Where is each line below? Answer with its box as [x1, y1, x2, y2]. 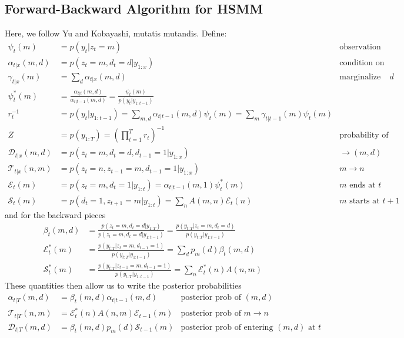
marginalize [339, 72, 381, 81]
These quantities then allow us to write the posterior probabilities [5, 279, 242, 292]
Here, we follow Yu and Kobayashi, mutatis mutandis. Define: [5, 27, 227, 39]
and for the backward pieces [5, 208, 106, 220]
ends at [349, 180, 376, 189]
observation [339, 42, 381, 51]
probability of [339, 131, 389, 140]
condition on [339, 58, 385, 67]
